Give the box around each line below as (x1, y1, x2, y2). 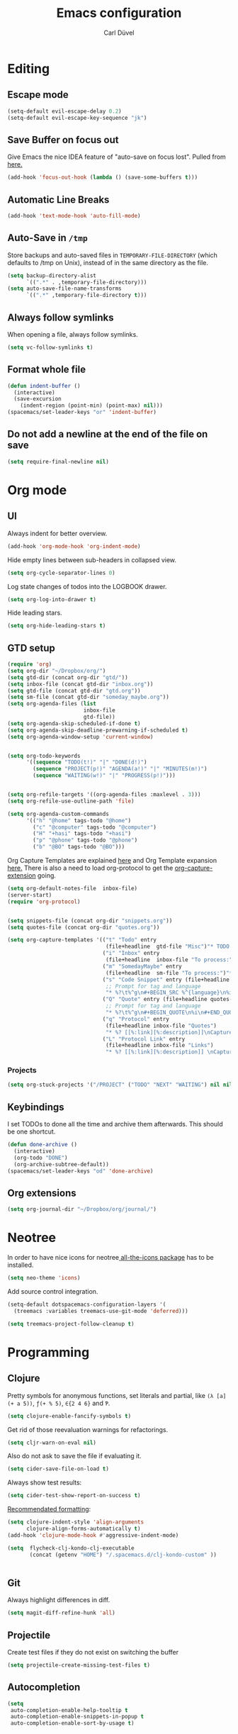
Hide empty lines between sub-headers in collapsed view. (7, 555, 177, 564)
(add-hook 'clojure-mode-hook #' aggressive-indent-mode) (7, 1531, 179, 1539)
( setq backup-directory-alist (7, 272, 97, 279)
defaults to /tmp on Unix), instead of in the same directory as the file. (7, 258, 209, 267)
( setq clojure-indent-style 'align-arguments (7, 1518, 144, 1526)
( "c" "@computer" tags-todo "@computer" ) (33, 824, 157, 831)
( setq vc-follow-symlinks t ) (7, 344, 93, 351)
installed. (7, 1260, 34, 1270)
